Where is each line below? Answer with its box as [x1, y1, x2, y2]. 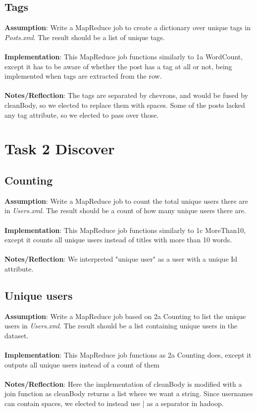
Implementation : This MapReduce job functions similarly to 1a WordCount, [4, 51, 243, 61]
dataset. [4, 330, 29, 340]
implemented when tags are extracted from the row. [4, 71, 162, 81]
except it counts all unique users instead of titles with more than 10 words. [4, 234, 232, 245]
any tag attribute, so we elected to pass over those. [4, 109, 159, 120]
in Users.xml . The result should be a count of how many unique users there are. [4, 205, 246, 216]
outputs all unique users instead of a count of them [4, 359, 160, 369]
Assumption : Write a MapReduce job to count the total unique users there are [4, 195, 248, 206]
